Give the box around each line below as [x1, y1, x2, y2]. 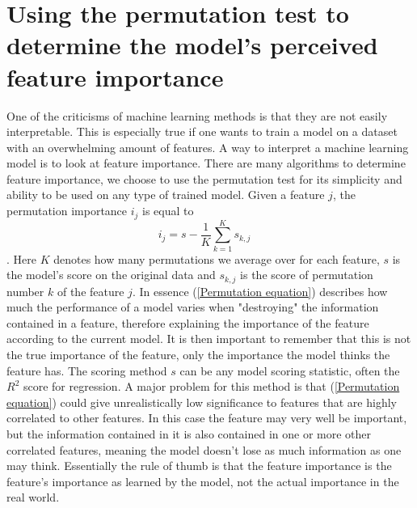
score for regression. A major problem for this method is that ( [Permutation [23, 378, 400, 395]
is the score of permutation [240, 266, 373, 283]
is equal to [142, 202, 194, 219]
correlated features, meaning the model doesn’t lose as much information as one [6, 441, 402, 458]
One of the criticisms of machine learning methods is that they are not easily [6, 107, 388, 124]
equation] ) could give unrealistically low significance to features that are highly [6, 393, 397, 410]
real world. [6, 489, 60, 506]
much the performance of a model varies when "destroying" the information [6, 298, 379, 315]
